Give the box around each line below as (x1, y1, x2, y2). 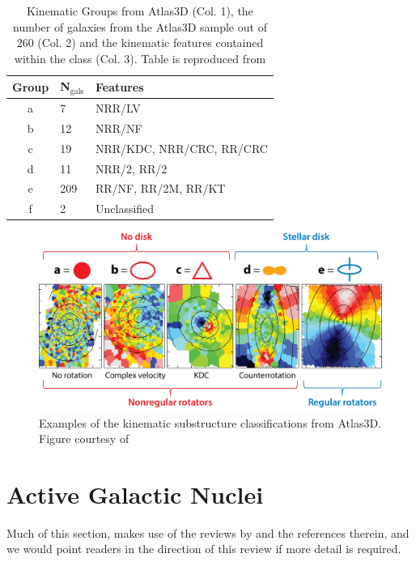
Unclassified (96, 200, 155, 217)
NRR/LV (96, 100, 141, 117)
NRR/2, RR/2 (96, 160, 168, 177)
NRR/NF (96, 119, 142, 136)
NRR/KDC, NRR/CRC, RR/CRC (96, 139, 268, 156)
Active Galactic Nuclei (6, 477, 264, 510)
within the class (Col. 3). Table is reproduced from (14, 49, 266, 66)
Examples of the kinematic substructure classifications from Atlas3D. (39, 414, 381, 431)
